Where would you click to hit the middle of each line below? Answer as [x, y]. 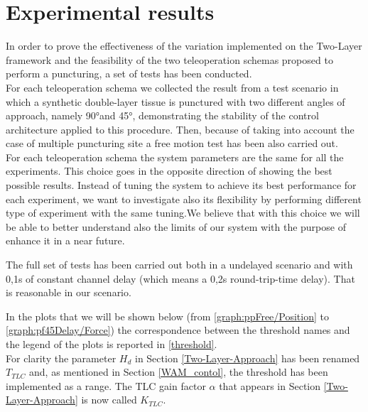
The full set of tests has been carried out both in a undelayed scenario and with [179, 265]
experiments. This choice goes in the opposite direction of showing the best [169, 171]
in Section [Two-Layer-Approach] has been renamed [247, 358]
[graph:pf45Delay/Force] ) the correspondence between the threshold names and [178, 330]
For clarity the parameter [61, 358]
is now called [109, 400]
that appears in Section [270, 385]
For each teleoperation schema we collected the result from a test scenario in [172, 87]
